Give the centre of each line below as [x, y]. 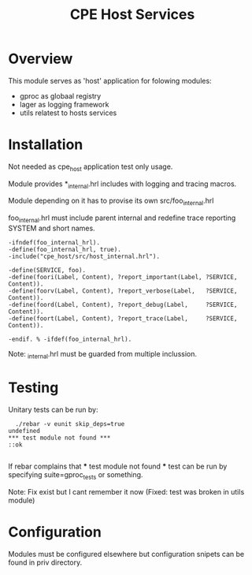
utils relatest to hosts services [68, 113]
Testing [33, 388]
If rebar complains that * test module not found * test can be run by [118, 466]
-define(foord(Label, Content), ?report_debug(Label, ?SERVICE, [123, 305]
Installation [46, 145]
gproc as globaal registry [60, 95]
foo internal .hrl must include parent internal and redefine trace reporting [122, 219]
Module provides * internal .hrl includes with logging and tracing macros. [122, 185]
